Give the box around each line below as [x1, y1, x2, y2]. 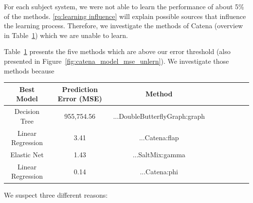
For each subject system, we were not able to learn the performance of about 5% [4, 1, 244, 11]
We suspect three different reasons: [4, 189, 108, 200]
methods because [4, 65, 54, 75]
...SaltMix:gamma [132, 149, 185, 159]
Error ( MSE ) [57, 93, 102, 104]
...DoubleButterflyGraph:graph [113, 111, 205, 121]
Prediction [62, 84, 98, 94]
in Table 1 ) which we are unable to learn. [4, 30, 128, 40]
